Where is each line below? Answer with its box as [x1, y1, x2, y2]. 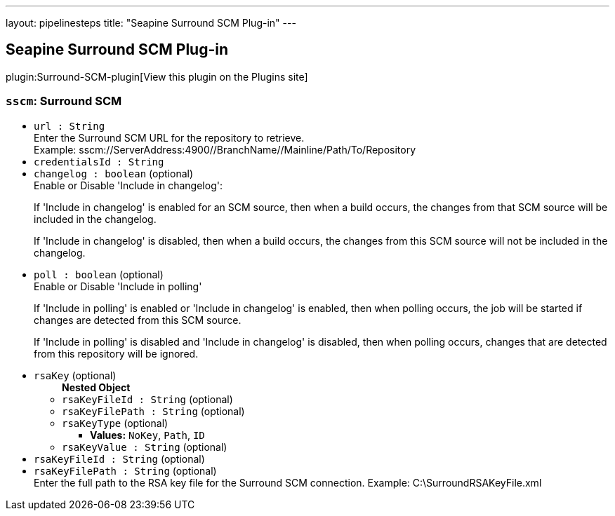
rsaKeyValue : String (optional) [62, 440, 227, 453]
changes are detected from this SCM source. [34, 313, 242, 326]
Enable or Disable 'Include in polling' [34, 280, 202, 292]
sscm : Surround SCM [6, 94, 122, 109]
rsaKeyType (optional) [62, 416, 168, 429]
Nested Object [62, 381, 131, 393]
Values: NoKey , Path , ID [90, 428, 205, 441]
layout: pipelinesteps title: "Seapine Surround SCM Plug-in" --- [6, 17, 296, 29]
